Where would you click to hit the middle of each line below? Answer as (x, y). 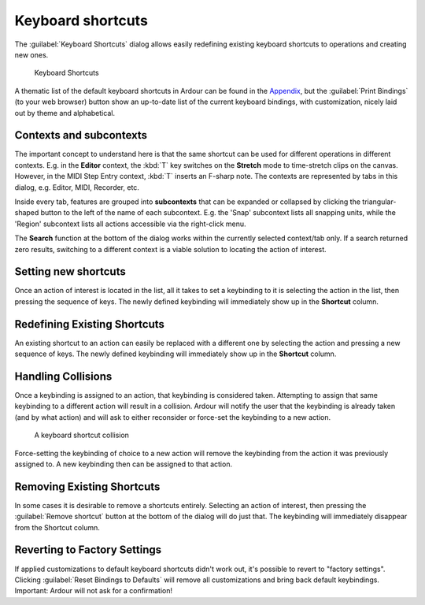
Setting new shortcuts (70, 272)
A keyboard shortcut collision (82, 435)
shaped (27, 213)
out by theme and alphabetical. (65, 113)
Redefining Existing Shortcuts (90, 324)
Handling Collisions (63, 376)
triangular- (379, 202)
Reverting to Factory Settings (88, 550)
